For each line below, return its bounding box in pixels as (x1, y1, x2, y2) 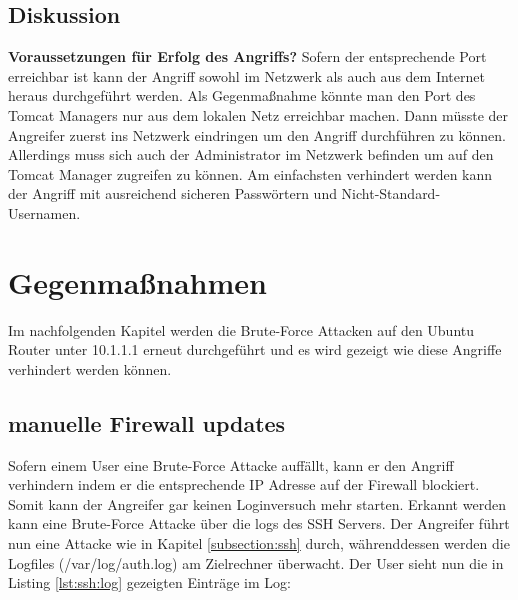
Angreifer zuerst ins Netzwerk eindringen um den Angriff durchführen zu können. (8, 124, 506, 145)
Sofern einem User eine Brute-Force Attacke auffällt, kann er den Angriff (8, 454, 454, 475)
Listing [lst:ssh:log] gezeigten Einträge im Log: (8, 572, 291, 593)
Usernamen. (8, 202, 81, 223)
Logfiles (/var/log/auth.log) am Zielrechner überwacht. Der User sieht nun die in (8, 552, 504, 573)
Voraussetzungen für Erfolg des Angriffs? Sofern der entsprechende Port (8, 46, 487, 67)
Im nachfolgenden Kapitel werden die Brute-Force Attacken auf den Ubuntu (8, 319, 475, 340)
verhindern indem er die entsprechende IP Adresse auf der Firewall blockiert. (8, 474, 480, 495)
